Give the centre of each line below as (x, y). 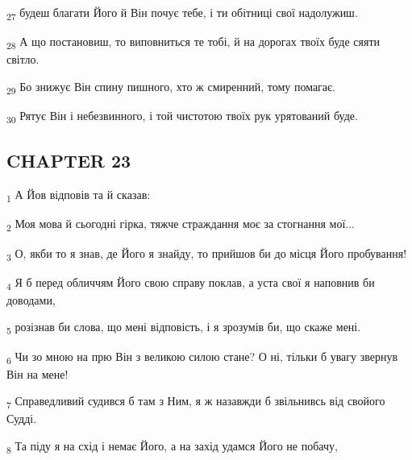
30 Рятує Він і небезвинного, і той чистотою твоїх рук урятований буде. (182, 116)
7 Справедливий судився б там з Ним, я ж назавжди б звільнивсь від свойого (196, 402)
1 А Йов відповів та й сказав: (79, 196)
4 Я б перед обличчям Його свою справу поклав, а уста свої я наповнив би (191, 283)
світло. (23, 59)
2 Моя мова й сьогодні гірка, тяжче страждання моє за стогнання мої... (181, 225)
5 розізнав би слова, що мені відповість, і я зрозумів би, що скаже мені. (184, 328)
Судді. (22, 419)
